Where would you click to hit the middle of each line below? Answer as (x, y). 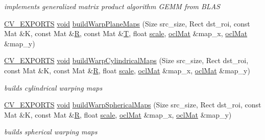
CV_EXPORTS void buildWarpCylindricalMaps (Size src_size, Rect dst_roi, (126, 60)
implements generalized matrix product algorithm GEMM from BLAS (112, 6)
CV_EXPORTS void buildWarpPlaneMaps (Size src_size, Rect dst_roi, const (127, 23)
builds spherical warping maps (51, 132)
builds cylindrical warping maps (53, 87)
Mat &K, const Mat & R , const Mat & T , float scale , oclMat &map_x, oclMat (126, 33)
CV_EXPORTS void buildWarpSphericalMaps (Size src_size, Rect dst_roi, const (133, 105)
